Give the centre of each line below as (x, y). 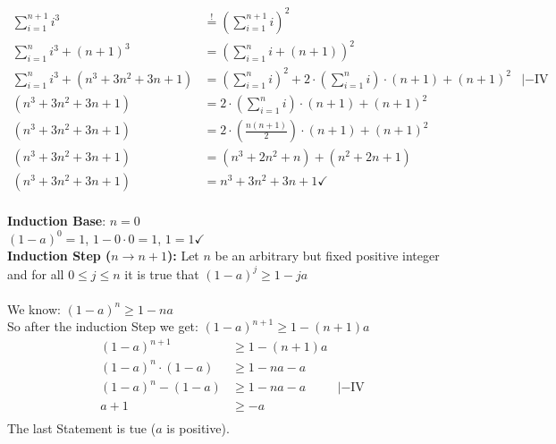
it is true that (162, 273)
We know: (34, 308)
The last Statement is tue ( (82, 427)
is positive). (198, 427)
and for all (36, 273)
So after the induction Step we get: (103, 326)
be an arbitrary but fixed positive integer (327, 256)
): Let (183, 256)
